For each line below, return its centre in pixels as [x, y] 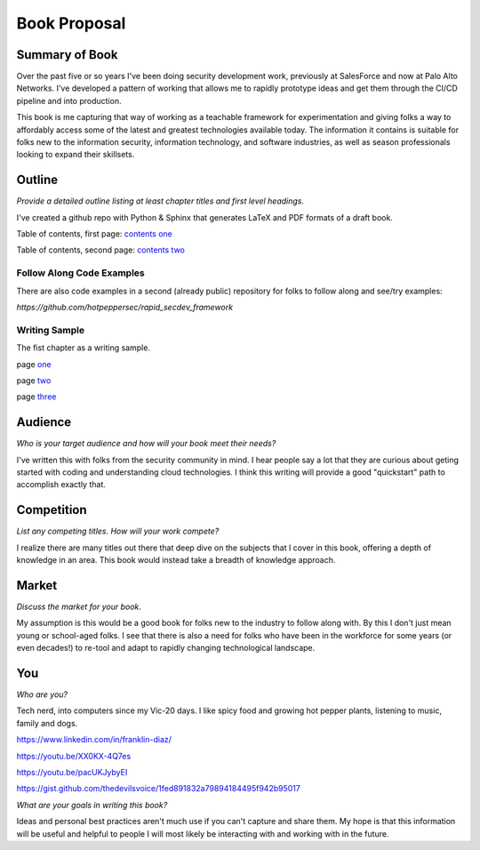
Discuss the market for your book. [79, 606]
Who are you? [42, 694]
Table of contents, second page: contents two [101, 250]
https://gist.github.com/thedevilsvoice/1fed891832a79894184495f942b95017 [159, 789]
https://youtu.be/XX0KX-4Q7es [74, 756]
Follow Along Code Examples [81, 273]
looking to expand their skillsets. [76, 155]
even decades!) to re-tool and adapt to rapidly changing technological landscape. [166, 648]
